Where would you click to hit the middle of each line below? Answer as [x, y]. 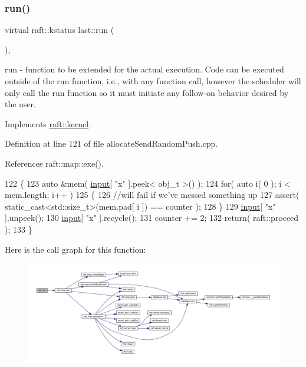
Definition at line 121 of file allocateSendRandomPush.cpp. [111, 143]
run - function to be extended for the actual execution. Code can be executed [144, 69]
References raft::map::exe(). [54, 163]
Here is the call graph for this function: [75, 249]
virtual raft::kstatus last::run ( [60, 30]
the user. [21, 104]
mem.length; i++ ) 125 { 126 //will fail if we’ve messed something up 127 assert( [152, 195]
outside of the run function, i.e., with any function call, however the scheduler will [153, 81]
